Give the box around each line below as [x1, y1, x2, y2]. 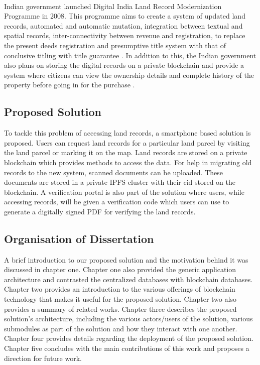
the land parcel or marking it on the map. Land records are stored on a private [4, 147, 247, 158]
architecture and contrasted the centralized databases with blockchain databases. [4, 274, 253, 284]
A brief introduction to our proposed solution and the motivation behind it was [4, 254, 248, 265]
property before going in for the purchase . [4, 79, 135, 90]
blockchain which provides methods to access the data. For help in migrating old [4, 157, 252, 167]
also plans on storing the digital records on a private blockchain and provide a [4, 60, 244, 70]
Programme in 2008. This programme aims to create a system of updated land [4, 11, 245, 21]
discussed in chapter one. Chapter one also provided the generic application [4, 264, 236, 275]
